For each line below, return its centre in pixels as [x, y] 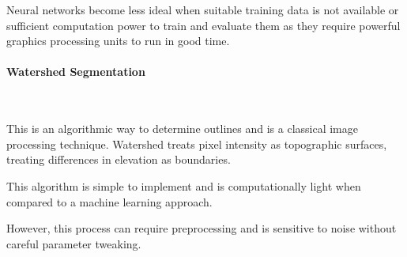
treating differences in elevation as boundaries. [119, 159]
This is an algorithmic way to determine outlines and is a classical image [182, 128]
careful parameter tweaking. [74, 243]
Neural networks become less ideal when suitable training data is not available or [203, 9]
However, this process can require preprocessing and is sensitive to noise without [202, 228]
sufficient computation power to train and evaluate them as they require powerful [203, 25]
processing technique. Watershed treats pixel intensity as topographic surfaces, [197, 144]
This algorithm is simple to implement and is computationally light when [184, 185]
